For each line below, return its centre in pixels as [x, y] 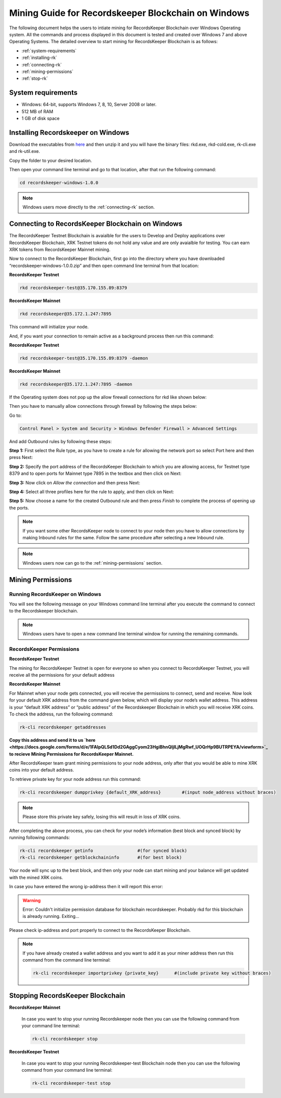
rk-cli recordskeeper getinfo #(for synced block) [104, 851]
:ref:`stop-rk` [35, 78]
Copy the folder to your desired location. [51, 160]
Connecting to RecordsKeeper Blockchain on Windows [96, 224]
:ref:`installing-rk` [39, 58]
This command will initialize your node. [49, 327]
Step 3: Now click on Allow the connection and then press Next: [75, 483]
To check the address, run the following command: [61, 714]
